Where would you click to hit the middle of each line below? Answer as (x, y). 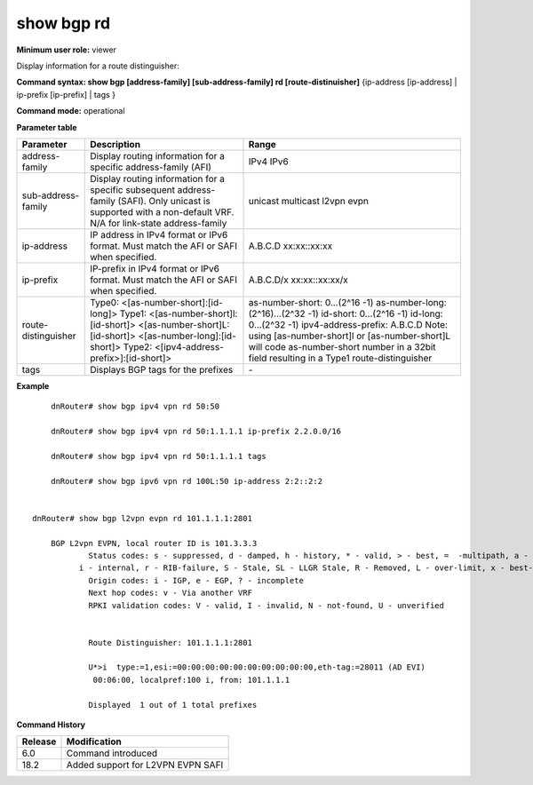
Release (39, 741)
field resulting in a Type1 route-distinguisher (340, 358)
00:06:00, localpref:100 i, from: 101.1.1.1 (191, 680)
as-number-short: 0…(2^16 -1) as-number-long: (348, 302)
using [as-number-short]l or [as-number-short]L (350, 336)
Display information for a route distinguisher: (98, 66)
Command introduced (112, 753)
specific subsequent (132, 189)
